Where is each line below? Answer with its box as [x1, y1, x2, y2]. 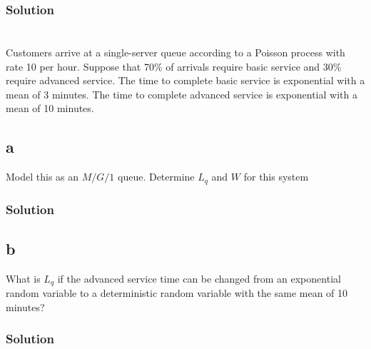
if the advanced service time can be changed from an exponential [57, 270, 341, 285]
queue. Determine [117, 169, 195, 184]
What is [6, 270, 41, 285]
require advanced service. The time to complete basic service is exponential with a [6, 73, 365, 88]
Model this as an [6, 169, 79, 184]
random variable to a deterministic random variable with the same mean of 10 [6, 285, 348, 300]
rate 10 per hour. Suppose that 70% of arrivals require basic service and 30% [6, 59, 342, 74]
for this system [243, 169, 309, 184]
